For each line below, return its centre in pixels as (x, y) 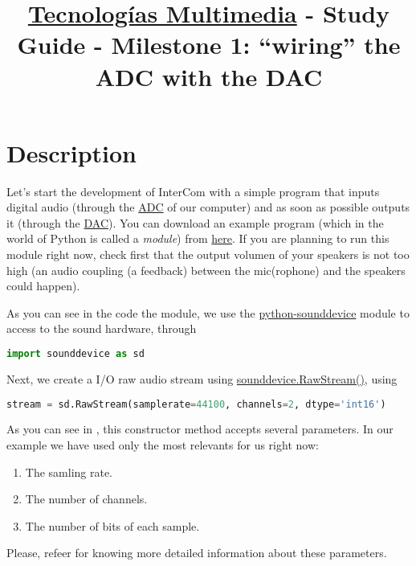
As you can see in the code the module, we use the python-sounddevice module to (208, 312)
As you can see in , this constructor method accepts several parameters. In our (200, 429)
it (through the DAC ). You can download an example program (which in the (195, 222)
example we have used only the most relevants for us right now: (163, 444)
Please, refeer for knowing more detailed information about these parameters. (197, 553)
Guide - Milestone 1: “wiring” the (209, 45)
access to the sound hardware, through (102, 328)
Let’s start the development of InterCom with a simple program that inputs (193, 191)
